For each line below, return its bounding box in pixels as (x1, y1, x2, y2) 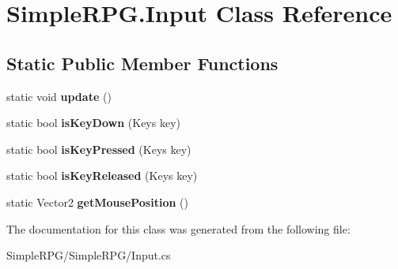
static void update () (6, 88, 112, 104)
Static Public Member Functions (6, 50, 279, 75)
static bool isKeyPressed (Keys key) (6, 140, 191, 157)
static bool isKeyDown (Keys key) (6, 114, 180, 131)
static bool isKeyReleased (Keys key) (6, 167, 198, 184)
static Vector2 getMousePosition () (6, 193, 188, 210)
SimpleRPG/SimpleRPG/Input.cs (6, 247, 171, 263)
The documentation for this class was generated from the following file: (6, 220, 351, 237)
